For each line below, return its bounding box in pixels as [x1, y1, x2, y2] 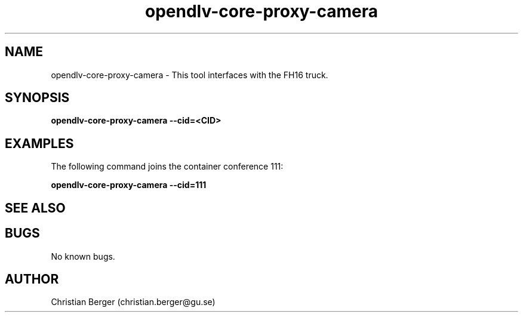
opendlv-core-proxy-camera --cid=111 [51, 180, 207, 190]
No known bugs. [51, 251, 115, 261]
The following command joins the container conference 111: [51, 161, 284, 172]
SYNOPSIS [5, 90, 70, 106]
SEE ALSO [5, 200, 66, 216]
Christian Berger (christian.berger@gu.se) [51, 297, 216, 307]
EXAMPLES [5, 136, 74, 151]
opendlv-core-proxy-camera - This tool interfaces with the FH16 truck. [51, 69, 328, 80]
